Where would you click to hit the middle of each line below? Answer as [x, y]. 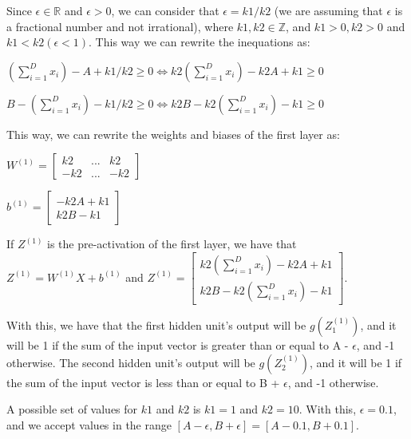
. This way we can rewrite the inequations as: [200, 42]
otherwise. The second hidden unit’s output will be [131, 362]
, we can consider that [165, 10]
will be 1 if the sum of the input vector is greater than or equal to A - [178, 345]
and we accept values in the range [89, 424]
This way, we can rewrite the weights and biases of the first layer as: [173, 134]
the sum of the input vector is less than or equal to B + [143, 382]
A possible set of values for [72, 409]
